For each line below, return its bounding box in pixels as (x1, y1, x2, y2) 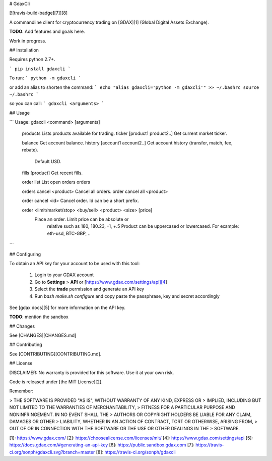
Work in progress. (9, 38, 46, 44)
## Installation (9, 47, 39, 53)
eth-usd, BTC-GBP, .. (47, 230, 91, 236)
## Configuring (9, 251, 41, 257)
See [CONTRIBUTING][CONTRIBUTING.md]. (9, 351, 102, 357)
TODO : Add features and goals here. (9, 28, 85, 35)
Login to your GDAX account (34, 272, 94, 278)
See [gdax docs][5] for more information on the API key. (9, 304, 126, 311)
